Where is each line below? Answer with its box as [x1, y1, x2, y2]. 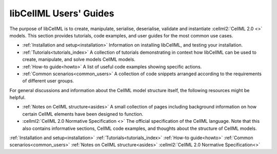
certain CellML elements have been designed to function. [22, 111, 144, 117]
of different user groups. [22, 78, 74, 84]
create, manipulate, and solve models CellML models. [22, 56, 135, 62]
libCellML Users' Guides [9, 8, 114, 19]
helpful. [9, 95, 26, 101]
